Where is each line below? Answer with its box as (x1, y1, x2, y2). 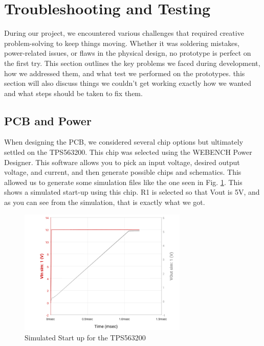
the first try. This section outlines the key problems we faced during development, (4, 57, 260, 68)
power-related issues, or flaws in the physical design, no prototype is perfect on (4, 48, 251, 58)
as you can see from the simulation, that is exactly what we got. (4, 197, 205, 207)
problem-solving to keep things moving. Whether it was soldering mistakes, (4, 37, 239, 48)
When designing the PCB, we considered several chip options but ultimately (4, 136, 244, 147)
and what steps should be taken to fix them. (4, 87, 143, 98)
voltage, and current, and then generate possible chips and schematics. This (4, 167, 241, 177)
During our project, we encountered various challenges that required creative (4, 28, 244, 38)
